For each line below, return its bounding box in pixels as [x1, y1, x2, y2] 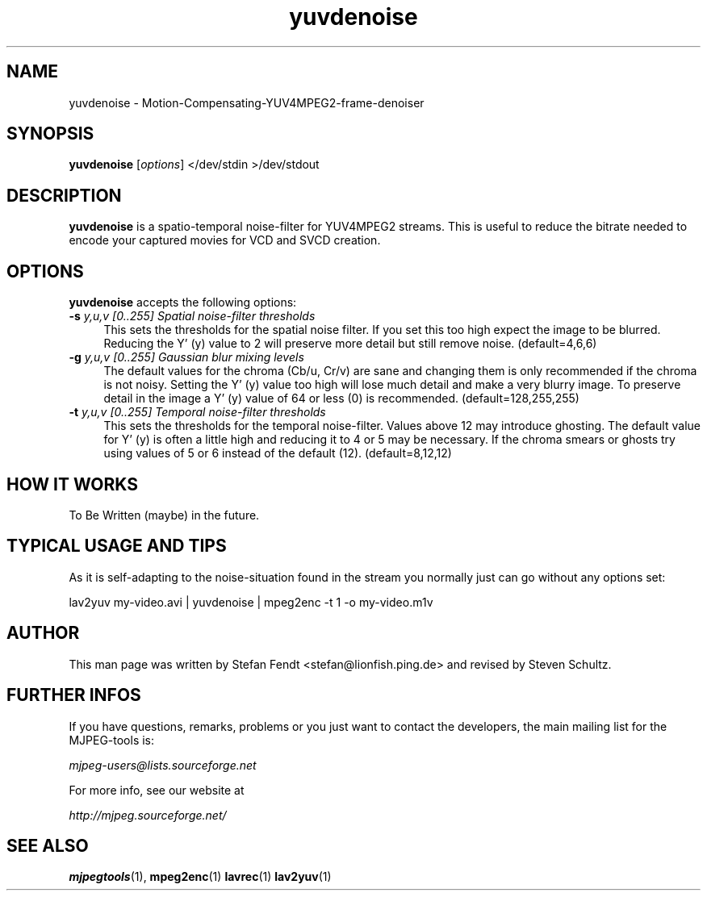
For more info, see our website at [69, 782, 245, 797]
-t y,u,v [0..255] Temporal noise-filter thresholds [69, 405, 326, 419]
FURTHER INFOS [6, 685, 141, 706]
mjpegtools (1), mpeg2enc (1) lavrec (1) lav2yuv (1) [69, 870, 332, 884]
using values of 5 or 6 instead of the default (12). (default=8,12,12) [103, 446, 452, 461]
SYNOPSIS [6, 123, 94, 144]
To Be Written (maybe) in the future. [69, 507, 260, 522]
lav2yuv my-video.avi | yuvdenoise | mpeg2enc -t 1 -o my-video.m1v [69, 595, 433, 609]
